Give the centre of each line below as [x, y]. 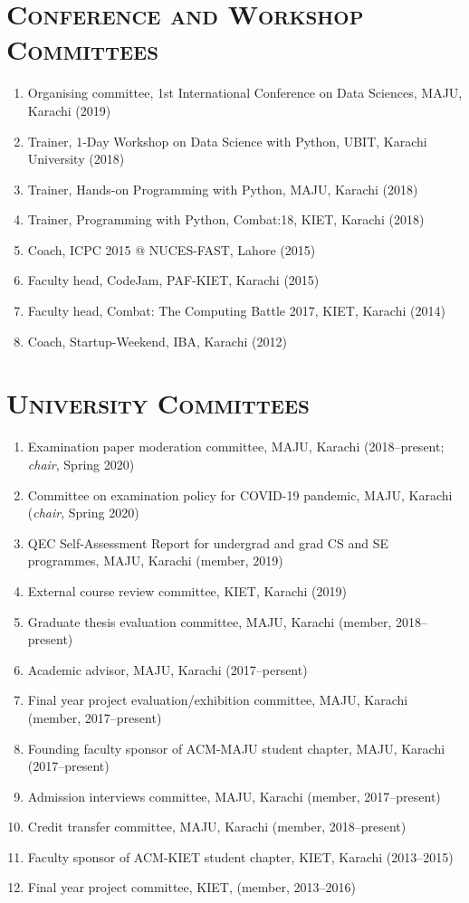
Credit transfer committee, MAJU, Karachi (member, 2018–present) [217, 827]
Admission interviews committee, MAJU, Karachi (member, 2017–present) [234, 796]
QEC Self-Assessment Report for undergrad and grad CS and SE [208, 542]
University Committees [158, 403]
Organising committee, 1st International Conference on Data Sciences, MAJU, [245, 93]
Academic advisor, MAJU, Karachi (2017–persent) [167, 669]
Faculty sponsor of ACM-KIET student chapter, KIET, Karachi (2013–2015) [240, 856]
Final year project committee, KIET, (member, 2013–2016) [191, 887]
